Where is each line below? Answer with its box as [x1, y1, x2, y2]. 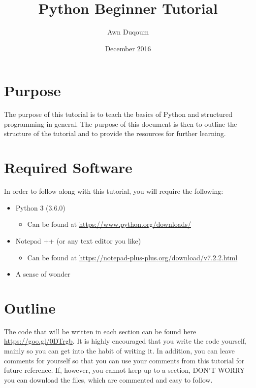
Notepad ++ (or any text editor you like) [15, 235, 141, 246]
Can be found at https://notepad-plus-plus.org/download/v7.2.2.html [27, 252, 238, 262]
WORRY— [218, 365, 252, 375]
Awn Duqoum [107, 27, 149, 37]
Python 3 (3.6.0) [15, 202, 65, 212]
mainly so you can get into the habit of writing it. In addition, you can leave [4, 346, 235, 356]
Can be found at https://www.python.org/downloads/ [27, 219, 191, 229]
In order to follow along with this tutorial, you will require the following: [4, 186, 224, 196]
